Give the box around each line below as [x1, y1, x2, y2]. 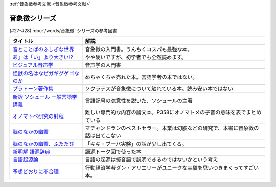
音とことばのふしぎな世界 [12, 46, 74, 53]
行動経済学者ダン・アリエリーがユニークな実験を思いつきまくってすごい [85, 164, 259, 171]
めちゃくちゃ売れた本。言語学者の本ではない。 [85, 74, 198, 81]
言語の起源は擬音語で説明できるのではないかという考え [85, 156, 218, 163]
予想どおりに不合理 [12, 168, 59, 175]
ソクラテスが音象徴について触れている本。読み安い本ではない [85, 85, 234, 92]
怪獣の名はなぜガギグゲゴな [12, 69, 79, 77]
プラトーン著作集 [12, 85, 54, 92]
